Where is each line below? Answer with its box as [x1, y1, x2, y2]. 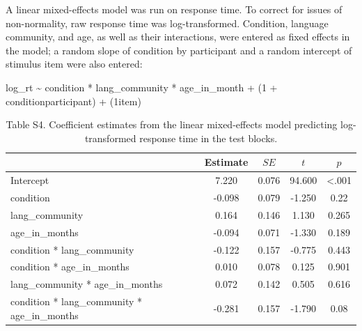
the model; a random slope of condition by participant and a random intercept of [6, 43, 352, 57]
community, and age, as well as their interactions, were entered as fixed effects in [6, 29, 350, 44]
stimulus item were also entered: [6, 56, 143, 71]
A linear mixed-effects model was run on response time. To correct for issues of [6, 2, 343, 16]
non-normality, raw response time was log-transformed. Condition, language [6, 15, 329, 30]
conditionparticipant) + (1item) [6, 93, 141, 108]
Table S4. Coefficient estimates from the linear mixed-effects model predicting [6, 117, 338, 132]
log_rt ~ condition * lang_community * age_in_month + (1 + [6, 79, 278, 94]
